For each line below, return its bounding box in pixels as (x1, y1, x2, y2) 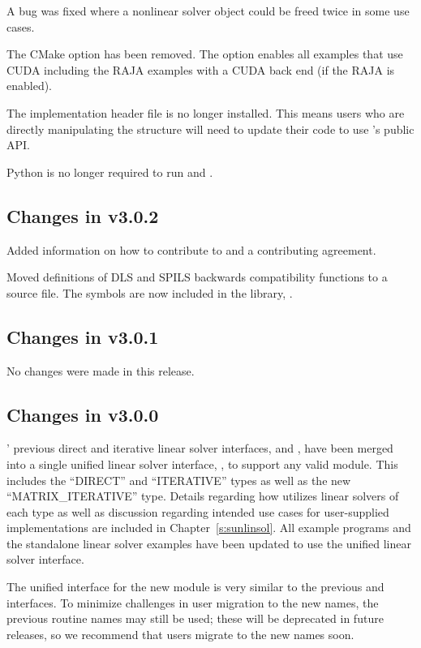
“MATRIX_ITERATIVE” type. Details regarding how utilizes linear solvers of (6, 487, 399, 504)
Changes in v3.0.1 (6, 324, 159, 349)
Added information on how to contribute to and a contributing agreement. (6, 241, 376, 258)
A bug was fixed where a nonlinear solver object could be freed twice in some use (6, 2, 410, 19)
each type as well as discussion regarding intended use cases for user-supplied (6, 503, 389, 520)
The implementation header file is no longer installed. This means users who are (6, 104, 405, 121)
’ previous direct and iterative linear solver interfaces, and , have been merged (6, 440, 393, 457)
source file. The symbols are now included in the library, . (6, 284, 293, 301)
